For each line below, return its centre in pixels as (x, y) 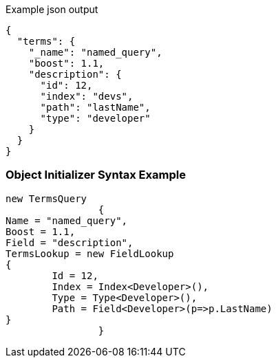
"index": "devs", (87, 96)
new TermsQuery (46, 198)
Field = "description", (70, 242)
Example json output (52, 9)
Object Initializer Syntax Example (96, 175)
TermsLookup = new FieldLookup (90, 253)
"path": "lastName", (95, 107)
